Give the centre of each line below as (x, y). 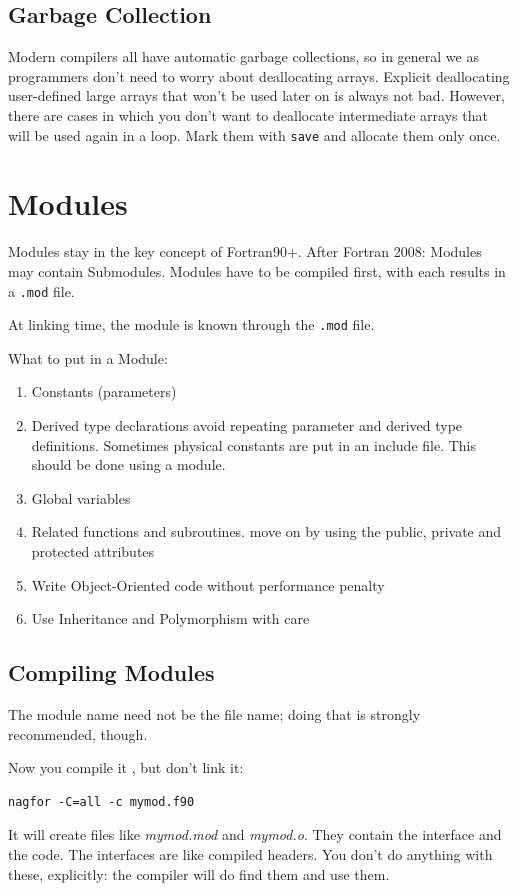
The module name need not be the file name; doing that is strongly (214, 714)
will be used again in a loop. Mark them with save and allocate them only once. (254, 134)
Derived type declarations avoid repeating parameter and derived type (247, 425)
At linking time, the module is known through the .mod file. (191, 324)
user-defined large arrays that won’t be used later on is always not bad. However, (256, 95)
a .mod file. (41, 290)
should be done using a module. (128, 464)
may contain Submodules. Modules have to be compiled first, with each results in (257, 270)
